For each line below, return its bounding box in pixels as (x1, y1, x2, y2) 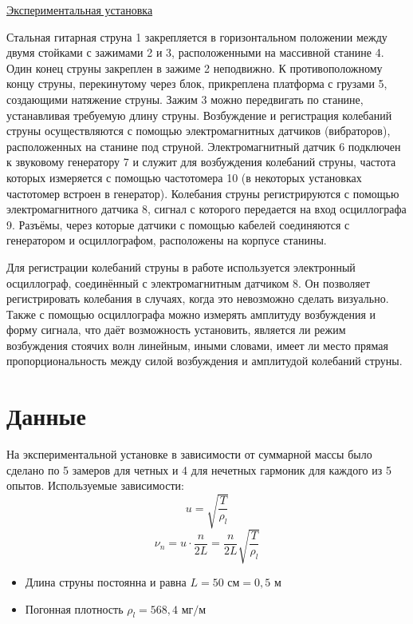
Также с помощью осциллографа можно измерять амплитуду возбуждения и (6, 305, 376, 322)
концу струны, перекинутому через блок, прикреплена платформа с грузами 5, (6, 75, 387, 92)
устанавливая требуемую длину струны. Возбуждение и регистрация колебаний (6, 106, 392, 123)
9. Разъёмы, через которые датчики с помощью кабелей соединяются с (6, 216, 350, 233)
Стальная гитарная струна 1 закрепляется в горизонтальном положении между (6, 28, 387, 45)
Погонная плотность (25, 600, 124, 617)
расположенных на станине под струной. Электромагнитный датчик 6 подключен (6, 137, 401, 154)
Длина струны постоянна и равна (25, 574, 187, 590)
